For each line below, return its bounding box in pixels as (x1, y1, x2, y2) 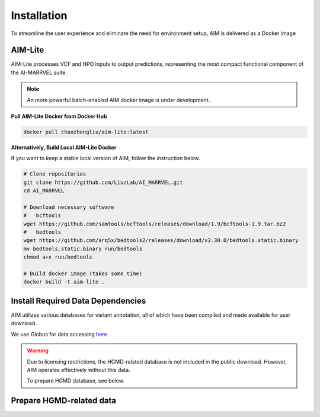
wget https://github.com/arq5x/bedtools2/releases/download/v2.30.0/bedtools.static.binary (23, 237, 299, 244)
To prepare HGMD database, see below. (27, 377, 124, 384)
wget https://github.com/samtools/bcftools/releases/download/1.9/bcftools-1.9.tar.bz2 (23, 220, 286, 227)
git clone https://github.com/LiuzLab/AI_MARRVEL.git (23, 179, 183, 186)
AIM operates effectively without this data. (27, 366, 130, 373)
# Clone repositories (23, 171, 87, 177)
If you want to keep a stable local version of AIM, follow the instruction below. (11, 155, 200, 162)
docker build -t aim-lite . (23, 279, 105, 285)
